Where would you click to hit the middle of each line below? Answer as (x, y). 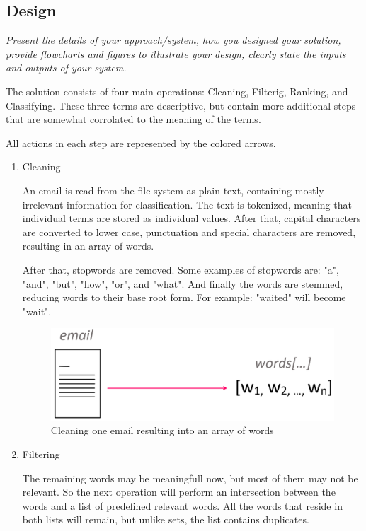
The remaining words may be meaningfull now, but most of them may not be (190, 478)
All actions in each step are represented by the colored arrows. (141, 142)
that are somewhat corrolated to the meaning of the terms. (133, 119)
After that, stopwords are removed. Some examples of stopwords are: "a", (181, 269)
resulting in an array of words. (88, 246)
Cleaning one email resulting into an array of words (162, 430)
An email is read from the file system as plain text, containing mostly (173, 190)
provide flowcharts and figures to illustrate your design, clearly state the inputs (176, 53)
